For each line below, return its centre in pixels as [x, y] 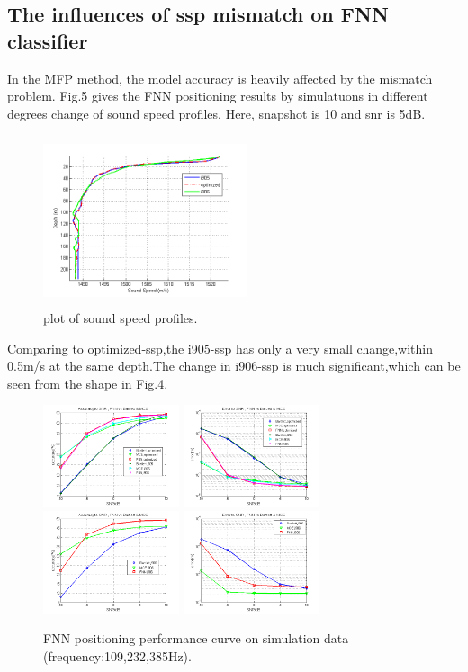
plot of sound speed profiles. [121, 317]
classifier [48, 40]
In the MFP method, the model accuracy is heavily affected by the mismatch [220, 78]
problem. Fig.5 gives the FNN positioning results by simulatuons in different [218, 96]
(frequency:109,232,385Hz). [117, 655]
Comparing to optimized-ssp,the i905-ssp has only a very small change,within [220, 348]
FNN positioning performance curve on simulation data [196, 638]
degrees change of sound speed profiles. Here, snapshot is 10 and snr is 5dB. [216, 113]
